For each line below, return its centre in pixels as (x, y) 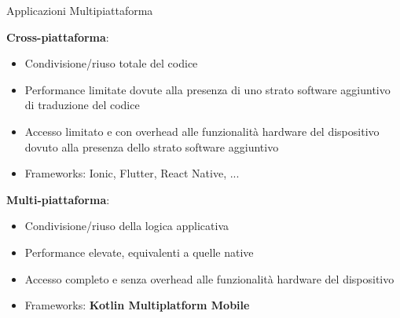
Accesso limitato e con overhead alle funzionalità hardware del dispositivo (202, 131)
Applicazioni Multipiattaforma (80, 10)
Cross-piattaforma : (58, 37)
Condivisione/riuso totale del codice (111, 63)
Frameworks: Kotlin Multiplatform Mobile (137, 305)
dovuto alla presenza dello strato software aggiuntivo (152, 146)
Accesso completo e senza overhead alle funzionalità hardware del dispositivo (209, 278)
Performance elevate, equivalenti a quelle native (139, 252)
